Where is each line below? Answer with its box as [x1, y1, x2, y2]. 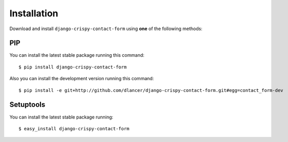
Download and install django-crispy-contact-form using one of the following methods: [9, 26, 202, 32]
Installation [9, 8, 58, 19]
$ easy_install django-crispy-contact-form [18, 126, 130, 131]
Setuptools [9, 100, 46, 109]
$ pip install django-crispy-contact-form [18, 64, 127, 70]
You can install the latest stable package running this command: [9, 52, 145, 58]
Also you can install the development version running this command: [9, 76, 154, 82]
